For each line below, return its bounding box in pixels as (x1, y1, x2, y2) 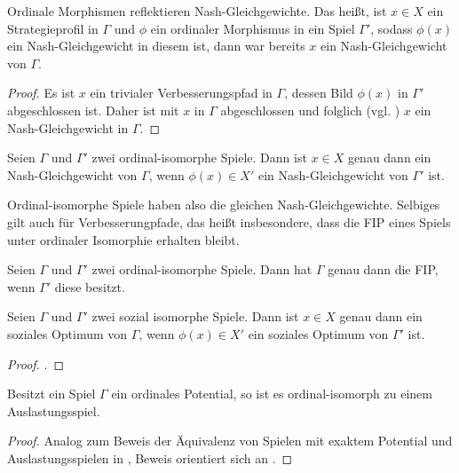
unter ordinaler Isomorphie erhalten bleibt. (7, 230, 240, 248)
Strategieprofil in (7, 19, 99, 37)
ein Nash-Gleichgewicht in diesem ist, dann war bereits (7, 36, 305, 55)
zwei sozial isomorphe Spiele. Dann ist (91, 307, 299, 326)
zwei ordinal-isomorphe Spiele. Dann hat (91, 260, 313, 279)
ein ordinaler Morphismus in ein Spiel (150, 19, 355, 37)
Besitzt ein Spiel (7, 384, 96, 403)
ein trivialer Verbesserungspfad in (90, 83, 273, 102)
